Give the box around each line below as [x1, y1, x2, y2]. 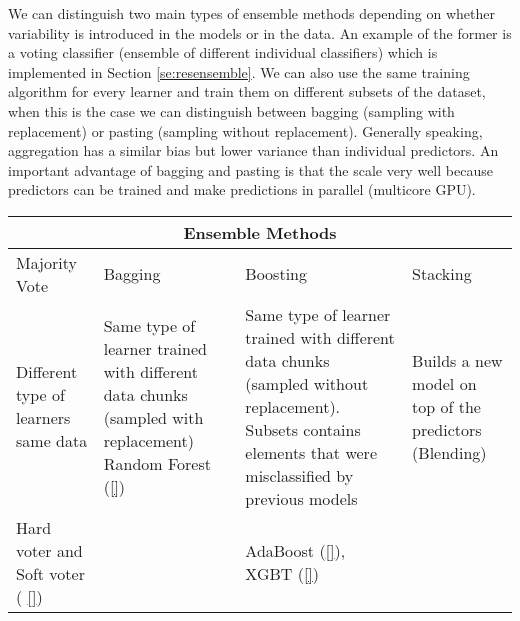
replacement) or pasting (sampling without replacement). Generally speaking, [8, 120, 483, 141]
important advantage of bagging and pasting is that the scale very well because [8, 159, 493, 180]
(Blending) [412, 440, 487, 464]
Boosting [245, 262, 307, 286]
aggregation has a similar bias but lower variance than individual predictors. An [8, 140, 499, 161]
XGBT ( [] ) [245, 561, 320, 585]
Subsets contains [245, 417, 361, 441]
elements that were [245, 440, 377, 464]
